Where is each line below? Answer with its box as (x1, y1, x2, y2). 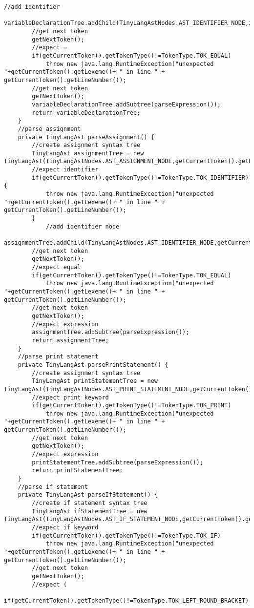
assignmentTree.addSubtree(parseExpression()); (32, 329, 190, 336)
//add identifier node (45, 223, 120, 230)
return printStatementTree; (32, 467, 123, 474)
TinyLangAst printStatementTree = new (32, 377, 158, 385)
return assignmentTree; (32, 336, 109, 344)
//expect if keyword (32, 524, 99, 531)
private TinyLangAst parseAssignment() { (18, 133, 154, 141)
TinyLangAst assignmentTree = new (32, 149, 144, 157)
